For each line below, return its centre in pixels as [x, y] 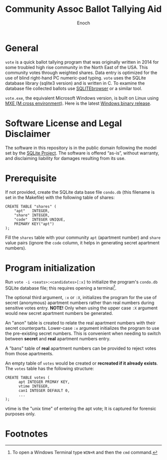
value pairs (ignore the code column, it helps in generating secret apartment [83, 242]
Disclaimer [28, 134]
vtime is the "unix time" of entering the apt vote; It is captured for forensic [81, 409]
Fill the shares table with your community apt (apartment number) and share [83, 237]
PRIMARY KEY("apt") [34, 224]
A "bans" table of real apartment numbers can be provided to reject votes [81, 348]
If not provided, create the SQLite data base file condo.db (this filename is [80, 192]
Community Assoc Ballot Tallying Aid [83, 9]
